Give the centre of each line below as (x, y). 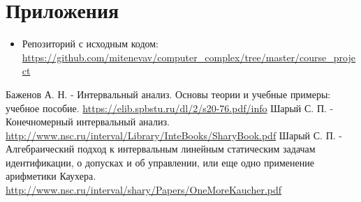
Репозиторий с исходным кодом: (90, 44)
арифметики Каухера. (51, 176)
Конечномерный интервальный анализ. (88, 122)
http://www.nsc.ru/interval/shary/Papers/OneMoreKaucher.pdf (144, 190)
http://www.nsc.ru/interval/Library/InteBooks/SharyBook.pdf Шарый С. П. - (174, 135)
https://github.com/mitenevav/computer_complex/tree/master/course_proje (189, 57)
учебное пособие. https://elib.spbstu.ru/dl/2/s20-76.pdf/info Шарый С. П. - (170, 108)
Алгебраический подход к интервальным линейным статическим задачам (161, 149)
